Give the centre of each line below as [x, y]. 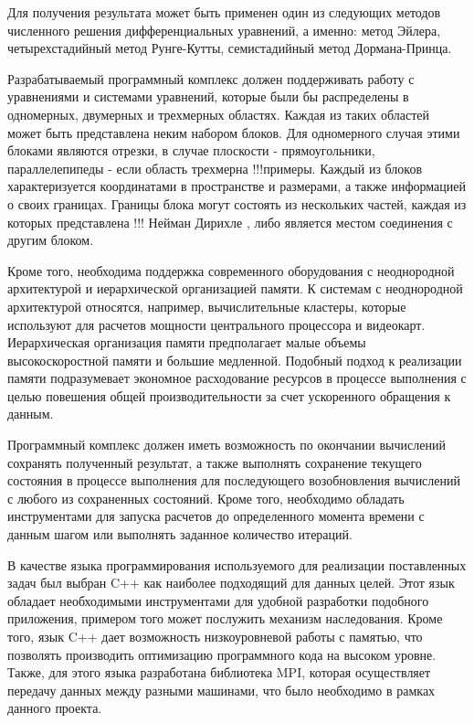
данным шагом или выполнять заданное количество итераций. [180, 534]
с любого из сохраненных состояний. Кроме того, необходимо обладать [206, 498]
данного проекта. [55, 708]
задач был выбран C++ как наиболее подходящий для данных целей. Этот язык [231, 583]
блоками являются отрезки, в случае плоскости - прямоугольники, [191, 150]
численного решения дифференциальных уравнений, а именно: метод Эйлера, [224, 30]
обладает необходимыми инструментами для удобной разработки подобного [218, 600]
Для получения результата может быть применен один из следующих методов [224, 12]
